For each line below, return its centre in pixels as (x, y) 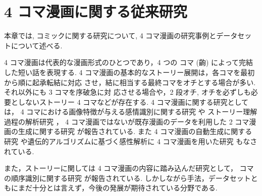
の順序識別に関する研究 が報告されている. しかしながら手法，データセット (127, 178)
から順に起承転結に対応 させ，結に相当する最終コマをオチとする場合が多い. (130, 82)
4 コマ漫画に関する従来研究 (96, 11)
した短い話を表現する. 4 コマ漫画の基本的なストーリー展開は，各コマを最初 (129, 72)
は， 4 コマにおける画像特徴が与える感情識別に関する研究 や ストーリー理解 (131, 112)
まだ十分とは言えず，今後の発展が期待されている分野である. (118, 188)
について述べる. (37, 45)
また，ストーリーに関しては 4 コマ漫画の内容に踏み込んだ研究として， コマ (129, 168)
